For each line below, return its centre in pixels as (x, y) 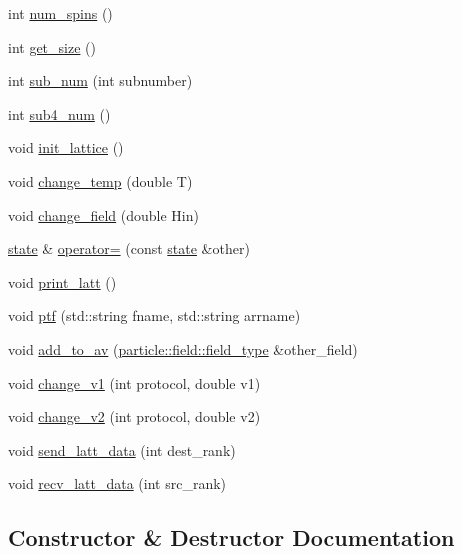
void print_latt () (62, 281)
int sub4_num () (59, 113)
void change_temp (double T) (100, 180)
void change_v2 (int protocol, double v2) (134, 416)
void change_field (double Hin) (103, 214)
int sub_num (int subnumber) (100, 80)
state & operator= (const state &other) (129, 248)
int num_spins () (60, 13)
